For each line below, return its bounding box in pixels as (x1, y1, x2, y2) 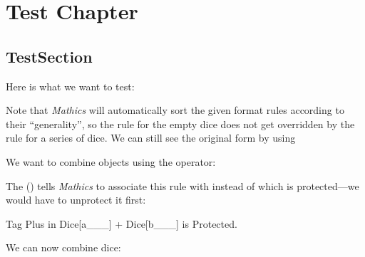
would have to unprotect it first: (6, 192, 146, 207)
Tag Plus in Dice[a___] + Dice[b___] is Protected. (6, 216, 237, 231)
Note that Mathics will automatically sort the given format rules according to (6, 103, 344, 117)
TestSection (6, 45, 93, 67)
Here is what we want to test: (6, 78, 135, 93)
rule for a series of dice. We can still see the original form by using (6, 130, 296, 145)
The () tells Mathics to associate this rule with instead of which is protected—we (6, 178, 359, 193)
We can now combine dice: (6, 240, 121, 255)
